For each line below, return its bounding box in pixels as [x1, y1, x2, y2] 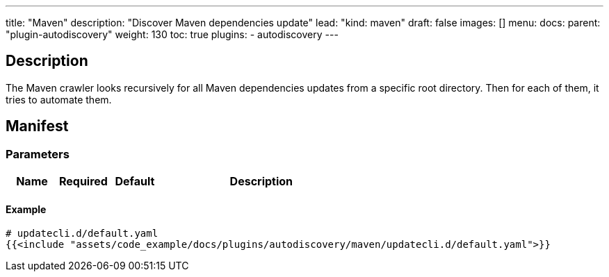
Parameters [6, 146, 70, 161]
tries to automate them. [6, 93, 112, 106]
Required [58, 174, 108, 189]
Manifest [6, 117, 69, 135]
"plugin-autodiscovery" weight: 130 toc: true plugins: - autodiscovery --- [6, 28, 339, 40]
